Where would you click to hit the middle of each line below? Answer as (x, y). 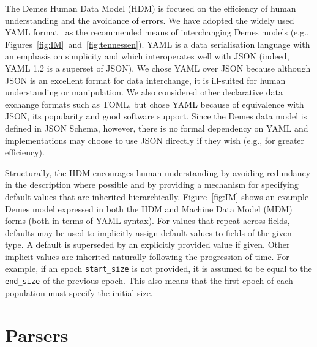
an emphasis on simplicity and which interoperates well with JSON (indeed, (147, 56)
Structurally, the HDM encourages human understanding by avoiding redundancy (158, 172)
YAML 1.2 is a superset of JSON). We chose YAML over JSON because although (158, 68)
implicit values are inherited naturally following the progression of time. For (147, 256)
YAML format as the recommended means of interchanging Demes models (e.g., (157, 32)
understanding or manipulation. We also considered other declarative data (144, 92)
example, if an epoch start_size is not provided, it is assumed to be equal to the (158, 268)
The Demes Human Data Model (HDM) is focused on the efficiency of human (151, 8)
